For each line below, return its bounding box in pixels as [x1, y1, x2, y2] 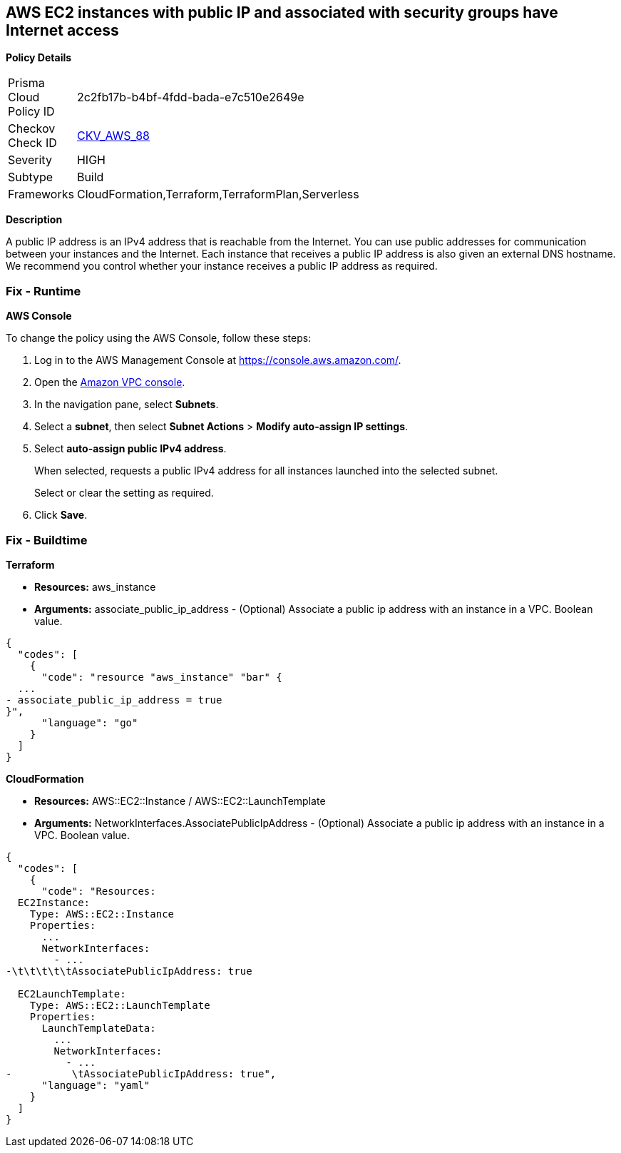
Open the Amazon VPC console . [34, 376, 185, 389]
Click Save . [34, 509, 88, 522]
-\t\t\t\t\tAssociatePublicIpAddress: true [6, 965, 252, 977]
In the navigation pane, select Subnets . [34, 398, 219, 411]
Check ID [8, 136, 57, 151]
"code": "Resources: [41, 885, 156, 897]
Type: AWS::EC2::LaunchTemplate [29, 999, 210, 1011]
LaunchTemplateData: [41, 1022, 156, 1034]
